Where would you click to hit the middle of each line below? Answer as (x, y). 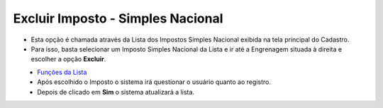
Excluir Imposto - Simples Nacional (118, 18)
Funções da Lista (62, 72)
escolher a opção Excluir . (68, 59)
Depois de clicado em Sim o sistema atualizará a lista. (116, 92)
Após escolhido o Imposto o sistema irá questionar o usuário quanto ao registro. (154, 82)
